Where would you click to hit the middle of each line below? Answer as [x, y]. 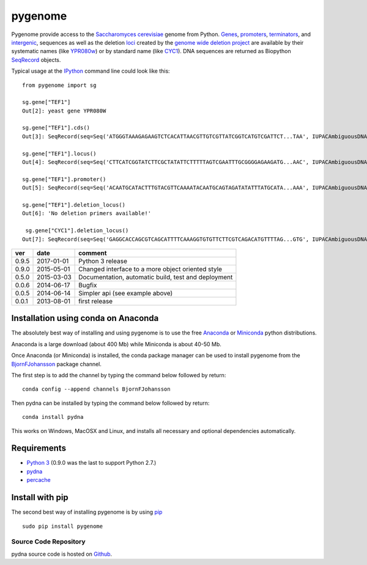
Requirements [39, 449]
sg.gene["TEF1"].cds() [56, 128]
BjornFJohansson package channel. [57, 364]
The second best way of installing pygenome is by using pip [87, 512]
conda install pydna [53, 417]
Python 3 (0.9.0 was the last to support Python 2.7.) [91, 463]
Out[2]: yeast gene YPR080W [64, 111]
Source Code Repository [48, 542]
